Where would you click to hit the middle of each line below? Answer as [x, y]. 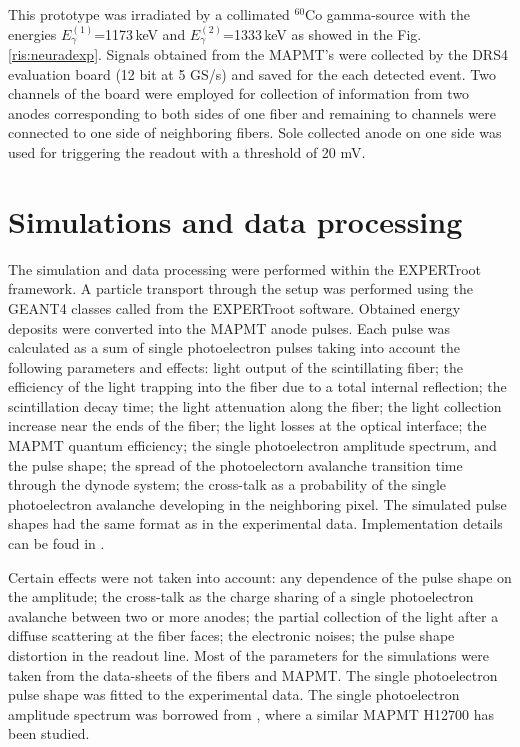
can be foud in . [56, 543]
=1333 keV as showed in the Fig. [322, 33]
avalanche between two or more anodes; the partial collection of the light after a [253, 615]
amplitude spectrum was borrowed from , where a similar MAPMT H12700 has [251, 713]
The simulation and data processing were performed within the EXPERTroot [244, 268]
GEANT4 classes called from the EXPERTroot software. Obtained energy [234, 307]
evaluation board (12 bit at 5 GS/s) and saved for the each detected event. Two [252, 73]
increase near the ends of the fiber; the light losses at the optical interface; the [247, 425]
